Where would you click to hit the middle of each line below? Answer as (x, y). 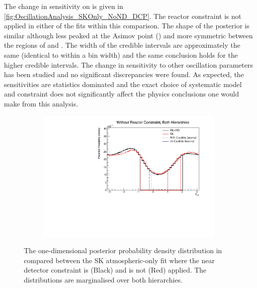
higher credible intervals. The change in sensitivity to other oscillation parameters (128, 64)
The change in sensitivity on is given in (64, 6)
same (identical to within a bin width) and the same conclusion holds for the (121, 54)
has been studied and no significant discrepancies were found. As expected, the (124, 74)
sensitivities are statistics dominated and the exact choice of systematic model (123, 84)
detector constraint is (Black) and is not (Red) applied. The (115, 270)
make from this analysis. (41, 103)
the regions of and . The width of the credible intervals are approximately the (122, 45)
